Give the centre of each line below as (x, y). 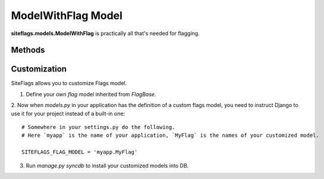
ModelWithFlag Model (67, 15)
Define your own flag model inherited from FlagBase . (91, 94)
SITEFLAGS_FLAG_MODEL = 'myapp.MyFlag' (80, 152)
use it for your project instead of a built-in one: (68, 114)
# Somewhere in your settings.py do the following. (98, 127)
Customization (39, 69)
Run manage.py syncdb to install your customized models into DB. (107, 165)
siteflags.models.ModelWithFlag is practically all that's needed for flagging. (105, 33)
